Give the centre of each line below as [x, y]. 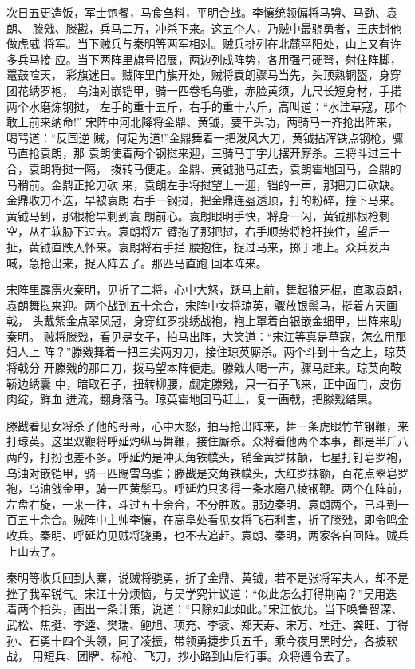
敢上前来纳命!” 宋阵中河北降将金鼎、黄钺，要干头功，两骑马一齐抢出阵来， [203, 122]
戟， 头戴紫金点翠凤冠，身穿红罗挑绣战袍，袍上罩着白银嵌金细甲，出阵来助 [204, 321]
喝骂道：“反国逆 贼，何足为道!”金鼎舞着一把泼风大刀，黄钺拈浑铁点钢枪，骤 [205, 137]
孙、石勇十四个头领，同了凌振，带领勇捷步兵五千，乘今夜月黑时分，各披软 [202, 640]
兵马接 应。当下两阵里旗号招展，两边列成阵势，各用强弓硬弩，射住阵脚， [209, 59]
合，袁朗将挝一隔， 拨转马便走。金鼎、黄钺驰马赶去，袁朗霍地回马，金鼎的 [204, 168]
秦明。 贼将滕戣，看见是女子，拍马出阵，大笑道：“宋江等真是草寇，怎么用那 [207, 336]
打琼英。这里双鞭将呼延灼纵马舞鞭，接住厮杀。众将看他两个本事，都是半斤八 [207, 441]
